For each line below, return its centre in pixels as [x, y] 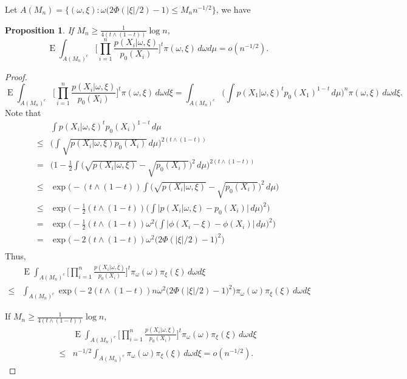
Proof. [16, 76]
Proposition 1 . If [39, 29]
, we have [233, 9]
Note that [23, 112]
